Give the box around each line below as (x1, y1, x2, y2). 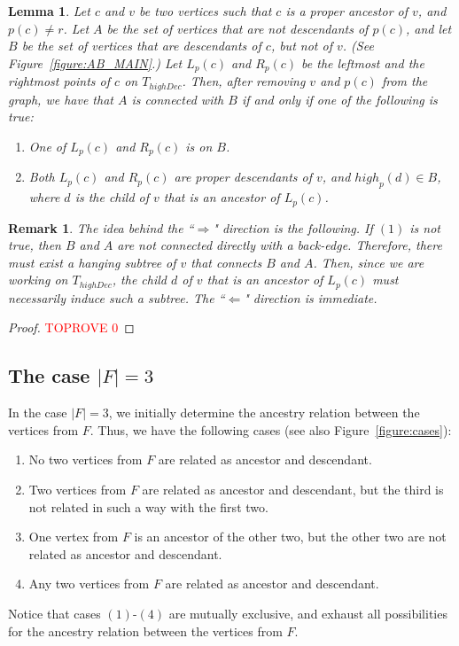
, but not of (270, 36, 332, 55)
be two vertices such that (138, 2, 272, 19)
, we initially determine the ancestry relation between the (108, 403, 420, 422)
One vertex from (28, 527, 119, 546)
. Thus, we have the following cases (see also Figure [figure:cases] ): (89, 420, 452, 439)
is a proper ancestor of (285, 2, 408, 19)
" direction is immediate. (244, 288, 377, 307)
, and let (405, 19, 452, 37)
